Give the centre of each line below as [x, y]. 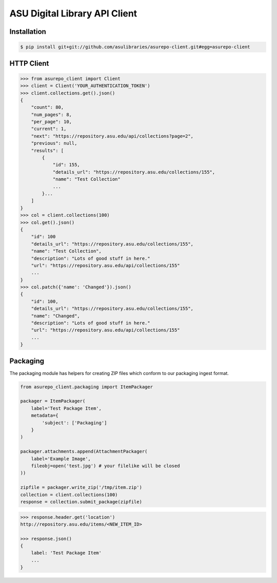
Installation [28, 32]
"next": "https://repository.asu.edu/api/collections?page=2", [112, 136]
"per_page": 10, [51, 122]
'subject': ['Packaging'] [74, 423]
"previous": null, [54, 143]
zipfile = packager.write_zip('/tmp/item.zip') [81, 487]
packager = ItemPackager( [53, 401]
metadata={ [45, 416]
